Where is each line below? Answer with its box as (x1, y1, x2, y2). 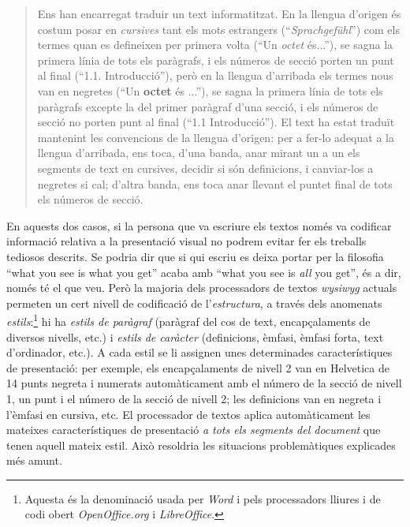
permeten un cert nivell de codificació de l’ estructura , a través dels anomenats (6, 294, 382, 311)
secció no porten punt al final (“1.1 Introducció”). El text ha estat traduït (37, 114, 395, 130)
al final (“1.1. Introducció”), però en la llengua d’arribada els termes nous (37, 67, 393, 84)
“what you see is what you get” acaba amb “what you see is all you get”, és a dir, (6, 263, 401, 280)
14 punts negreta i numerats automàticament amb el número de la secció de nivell (6, 375, 402, 391)
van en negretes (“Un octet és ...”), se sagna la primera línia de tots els (37, 82, 383, 99)
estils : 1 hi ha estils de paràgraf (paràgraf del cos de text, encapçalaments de (6, 311, 371, 329)
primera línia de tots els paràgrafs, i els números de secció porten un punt (37, 51, 394, 68)
